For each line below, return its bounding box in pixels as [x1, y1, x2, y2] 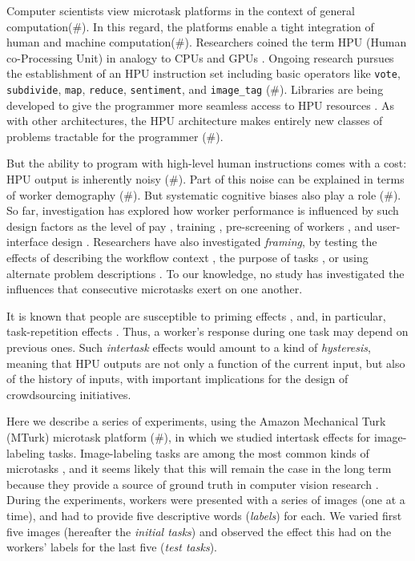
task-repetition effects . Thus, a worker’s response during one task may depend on [6, 323, 409, 340]
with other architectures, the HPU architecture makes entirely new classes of [6, 112, 383, 129]
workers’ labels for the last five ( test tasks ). [6, 539, 218, 555]
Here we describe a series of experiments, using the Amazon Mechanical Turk [6, 413, 386, 430]
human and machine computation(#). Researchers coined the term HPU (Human [6, 34, 407, 50]
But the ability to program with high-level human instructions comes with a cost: [6, 155, 407, 172]
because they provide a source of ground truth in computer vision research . [6, 475, 379, 492]
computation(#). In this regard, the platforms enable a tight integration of [6, 18, 374, 34]
